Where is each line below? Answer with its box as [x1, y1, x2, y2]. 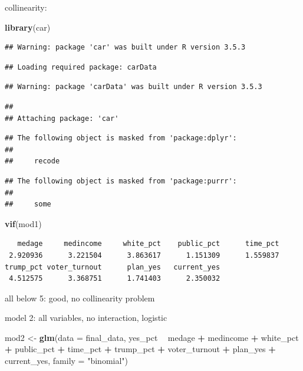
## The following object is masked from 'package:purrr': [5, 176, 237, 185]
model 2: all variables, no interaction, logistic [5, 311, 167, 324]
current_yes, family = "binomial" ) [5, 354, 129, 367]
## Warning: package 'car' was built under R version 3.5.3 [5, 43, 246, 52]
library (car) [5, 21, 51, 33]
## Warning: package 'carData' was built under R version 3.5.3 [5, 83, 262, 91]
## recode [5, 157, 60, 166]
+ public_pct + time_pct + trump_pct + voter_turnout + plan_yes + [5, 343, 276, 355]
